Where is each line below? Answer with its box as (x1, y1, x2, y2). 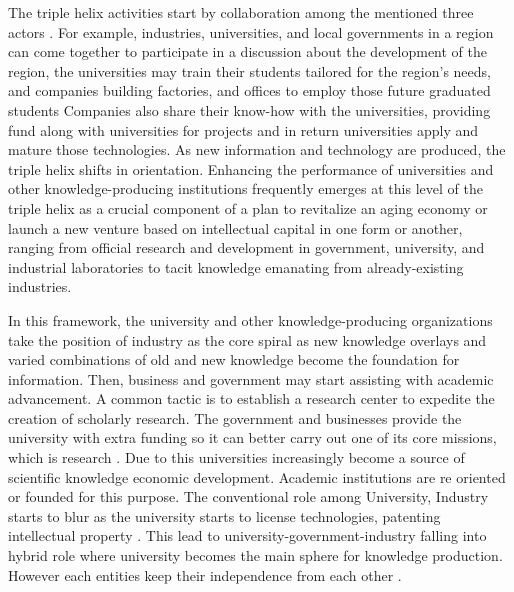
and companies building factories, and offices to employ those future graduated (8, 80, 491, 101)
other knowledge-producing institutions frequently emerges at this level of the (8, 178, 483, 199)
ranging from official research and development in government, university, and (8, 237, 485, 258)
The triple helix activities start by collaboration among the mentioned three (8, 2, 474, 22)
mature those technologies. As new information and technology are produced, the (8, 139, 506, 160)
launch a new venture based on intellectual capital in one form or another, (8, 217, 463, 238)
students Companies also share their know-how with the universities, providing (8, 99, 491, 120)
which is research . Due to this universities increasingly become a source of (8, 447, 465, 468)
